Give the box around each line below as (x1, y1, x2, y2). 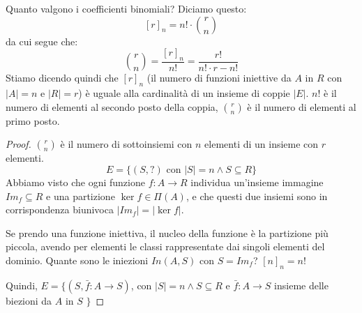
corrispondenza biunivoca (6, 202, 114, 217)
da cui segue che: (6, 33, 78, 48)
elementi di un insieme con (204, 137, 319, 151)
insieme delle (274, 277, 329, 292)
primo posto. (6, 113, 60, 128)
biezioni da (6, 293, 52, 307)
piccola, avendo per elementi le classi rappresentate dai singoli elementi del (6, 239, 325, 254)
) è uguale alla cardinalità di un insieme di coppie (78, 86, 290, 100)
